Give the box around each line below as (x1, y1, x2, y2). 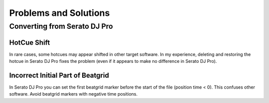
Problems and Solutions (9, 7, 110, 18)
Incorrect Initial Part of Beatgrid (9, 71, 109, 79)
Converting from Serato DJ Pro (9, 22, 113, 31)
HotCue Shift (9, 38, 50, 47)
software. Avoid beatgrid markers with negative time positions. (9, 91, 138, 97)
